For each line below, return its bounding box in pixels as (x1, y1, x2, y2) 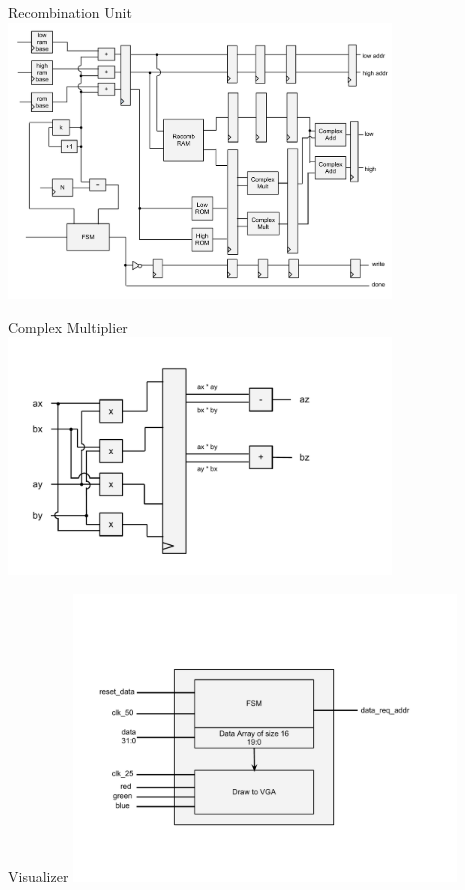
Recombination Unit (8, 2, 132, 22)
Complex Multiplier (8, 316, 128, 337)
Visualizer (8, 865, 69, 886)
